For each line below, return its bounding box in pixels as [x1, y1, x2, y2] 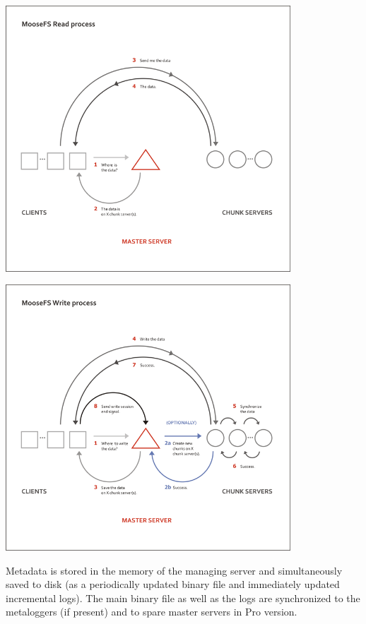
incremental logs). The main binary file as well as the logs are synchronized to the [6, 590, 360, 605]
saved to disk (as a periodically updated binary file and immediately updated [6, 577, 340, 592]
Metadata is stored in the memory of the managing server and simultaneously [6, 563, 343, 577]
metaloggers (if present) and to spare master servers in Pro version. [6, 604, 297, 619]
